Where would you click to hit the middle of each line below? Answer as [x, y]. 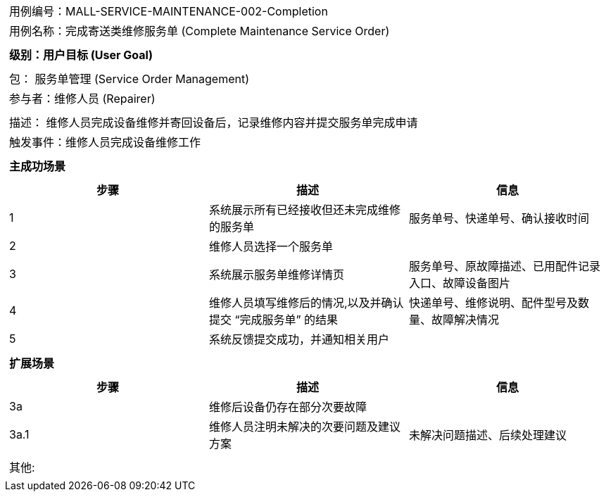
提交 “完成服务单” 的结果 [273, 320]
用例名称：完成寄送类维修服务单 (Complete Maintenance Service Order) [200, 31]
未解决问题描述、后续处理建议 [487, 435]
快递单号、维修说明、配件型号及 [493, 303]
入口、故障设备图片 [459, 283]
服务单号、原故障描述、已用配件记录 [504, 266]
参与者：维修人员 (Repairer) [82, 99]
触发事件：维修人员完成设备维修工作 [105, 142]
